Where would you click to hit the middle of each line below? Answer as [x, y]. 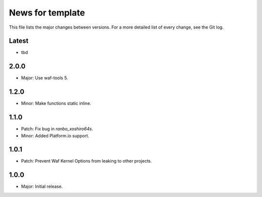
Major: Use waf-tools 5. [44, 78]
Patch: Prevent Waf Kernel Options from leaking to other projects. [87, 161]
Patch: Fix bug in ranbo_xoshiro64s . [57, 129]
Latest [19, 41]
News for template [47, 13]
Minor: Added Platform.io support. [55, 135]
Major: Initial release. [42, 186]
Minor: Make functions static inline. [56, 103]
